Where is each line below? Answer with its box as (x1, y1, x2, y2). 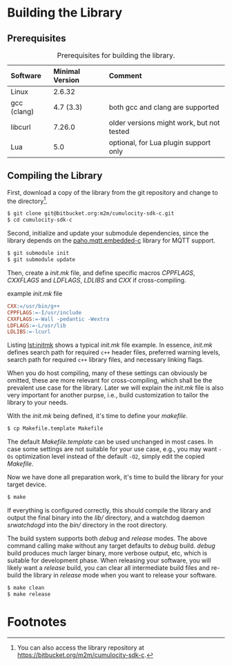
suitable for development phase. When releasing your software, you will (7, 556, 211, 564)
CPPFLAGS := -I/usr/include (7, 309, 81, 316)
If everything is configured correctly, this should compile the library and (7, 506, 211, 515)
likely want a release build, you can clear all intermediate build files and (7, 564, 210, 572)
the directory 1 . (7, 196, 48, 205)
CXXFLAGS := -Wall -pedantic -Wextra (7, 316, 110, 323)
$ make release (7, 591, 51, 598)
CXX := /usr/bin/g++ (7, 303, 60, 310)
